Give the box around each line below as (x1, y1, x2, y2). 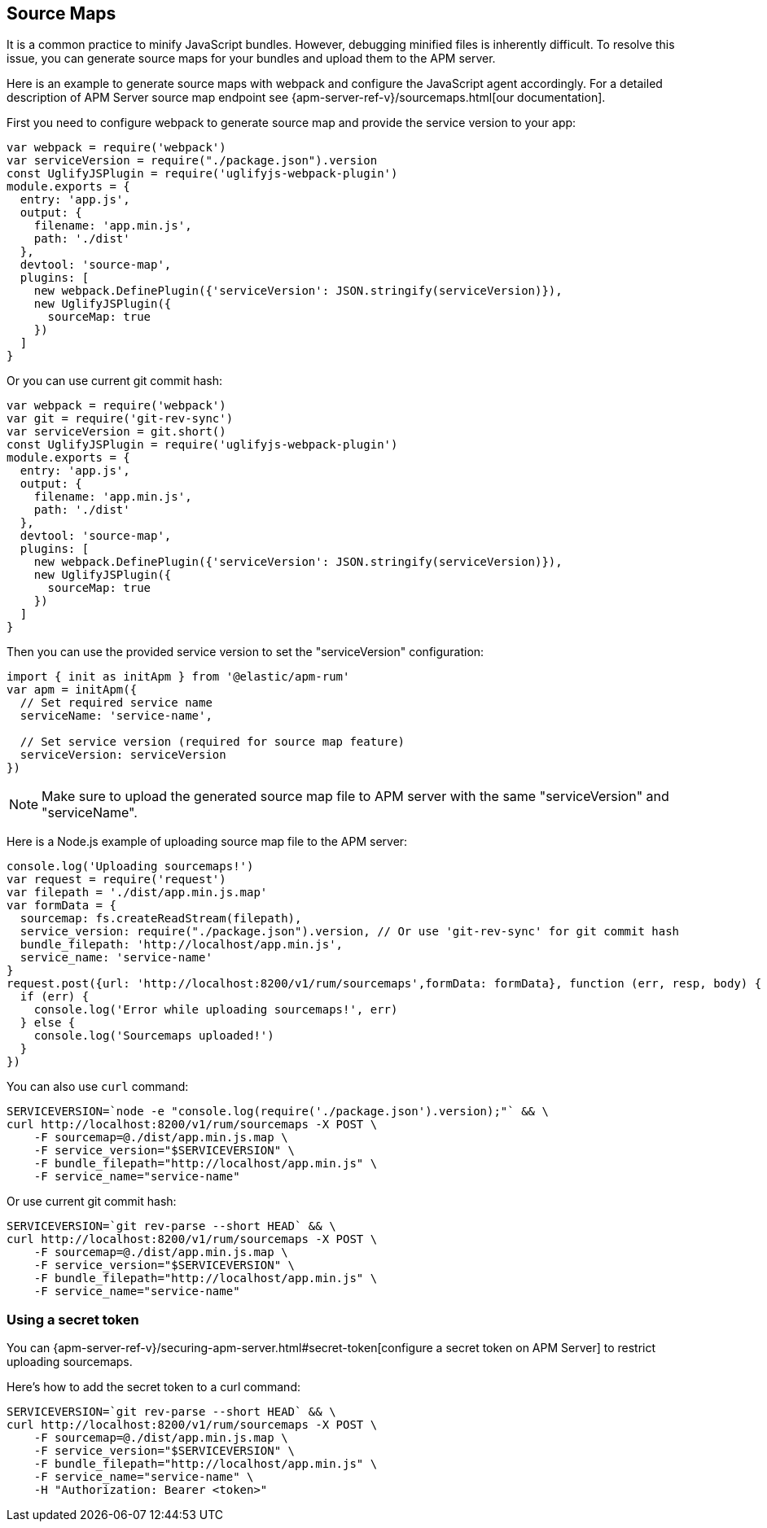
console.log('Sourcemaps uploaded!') (33, 1029, 274, 1043)
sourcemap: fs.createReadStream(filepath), (20, 912, 302, 926)
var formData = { (7, 899, 116, 913)
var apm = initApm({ (7, 683, 138, 697)
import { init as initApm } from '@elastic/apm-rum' (7, 670, 350, 684)
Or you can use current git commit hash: (7, 374, 223, 388)
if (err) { (20, 990, 90, 1004)
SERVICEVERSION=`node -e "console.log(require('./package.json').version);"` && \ (7, 1105, 549, 1119)
